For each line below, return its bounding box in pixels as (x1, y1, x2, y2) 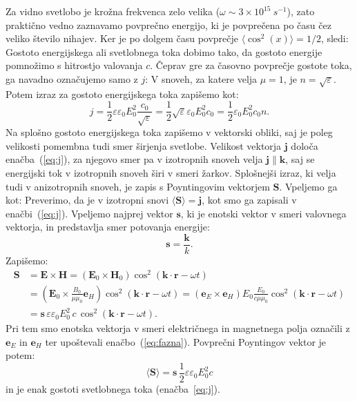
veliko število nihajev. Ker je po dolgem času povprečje (6, 31, 239, 46)
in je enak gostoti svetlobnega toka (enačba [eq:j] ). (6, 382, 220, 396)
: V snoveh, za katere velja (145, 71, 258, 86)
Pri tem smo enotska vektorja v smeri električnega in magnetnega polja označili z (6, 321, 350, 335)
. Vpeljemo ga (279, 179, 338, 193)
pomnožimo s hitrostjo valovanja (6, 58, 143, 72)
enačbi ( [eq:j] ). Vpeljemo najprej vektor (6, 206, 173, 220)
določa (291, 138, 318, 153)
